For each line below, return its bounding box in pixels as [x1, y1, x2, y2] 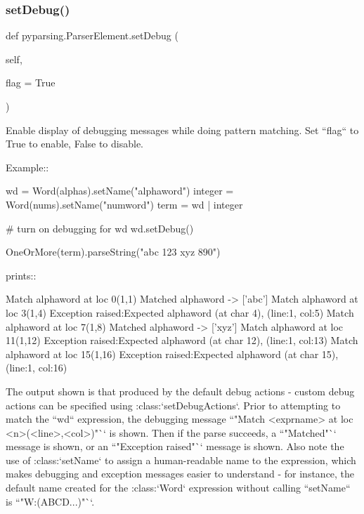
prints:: [6, 268, 37, 282]
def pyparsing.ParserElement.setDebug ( [6, 28, 178, 43]
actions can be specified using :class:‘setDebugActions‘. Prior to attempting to [6, 397, 341, 412]
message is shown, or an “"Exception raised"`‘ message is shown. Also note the [6, 439, 344, 454]
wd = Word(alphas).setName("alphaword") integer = [6, 183, 234, 198]
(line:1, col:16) [6, 360, 67, 375]
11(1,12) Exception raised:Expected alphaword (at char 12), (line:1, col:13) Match [6, 333, 358, 348]
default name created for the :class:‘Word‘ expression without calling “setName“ [6, 480, 351, 495]
